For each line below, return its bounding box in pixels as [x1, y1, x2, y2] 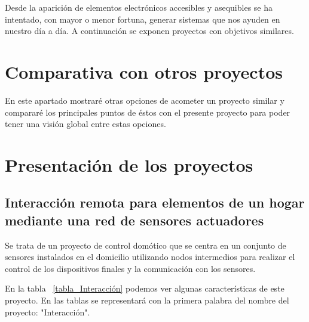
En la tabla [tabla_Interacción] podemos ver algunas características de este [5, 282, 284, 295]
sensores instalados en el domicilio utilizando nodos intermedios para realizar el [5, 250, 295, 263]
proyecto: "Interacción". [5, 305, 90, 318]
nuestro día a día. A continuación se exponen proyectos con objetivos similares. [5, 24, 294, 37]
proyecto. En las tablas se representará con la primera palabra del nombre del [5, 294, 289, 306]
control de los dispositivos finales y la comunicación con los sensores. [5, 262, 256, 274]
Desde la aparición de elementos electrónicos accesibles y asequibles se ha [5, 1, 273, 13]
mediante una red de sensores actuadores [5, 210, 264, 229]
